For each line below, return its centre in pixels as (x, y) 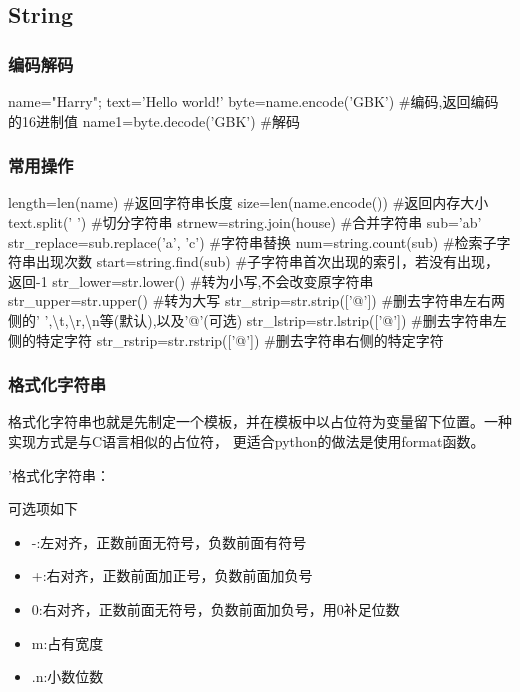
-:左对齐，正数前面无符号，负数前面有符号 (169, 541)
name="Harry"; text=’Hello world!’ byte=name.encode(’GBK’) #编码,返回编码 (253, 101)
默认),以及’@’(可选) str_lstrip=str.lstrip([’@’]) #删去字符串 (306, 319)
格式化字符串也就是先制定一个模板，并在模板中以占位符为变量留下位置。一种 (260, 421)
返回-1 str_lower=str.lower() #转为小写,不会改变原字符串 (191, 280)
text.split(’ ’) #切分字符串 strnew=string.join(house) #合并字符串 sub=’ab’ (245, 222)
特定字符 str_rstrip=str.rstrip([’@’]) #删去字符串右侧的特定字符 (239, 339)
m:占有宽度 (67, 642)
